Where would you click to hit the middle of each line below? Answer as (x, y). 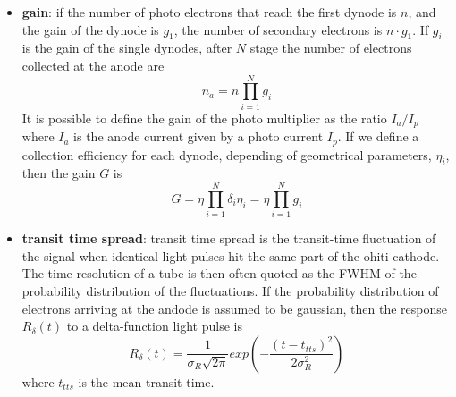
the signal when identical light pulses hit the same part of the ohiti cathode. (231, 255)
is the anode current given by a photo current (198, 136)
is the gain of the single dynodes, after (127, 48)
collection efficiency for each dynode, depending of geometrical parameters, (227, 154)
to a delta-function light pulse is (154, 326)
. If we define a (378, 136)
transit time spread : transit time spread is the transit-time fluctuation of (229, 238)
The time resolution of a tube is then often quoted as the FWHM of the (219, 273)
